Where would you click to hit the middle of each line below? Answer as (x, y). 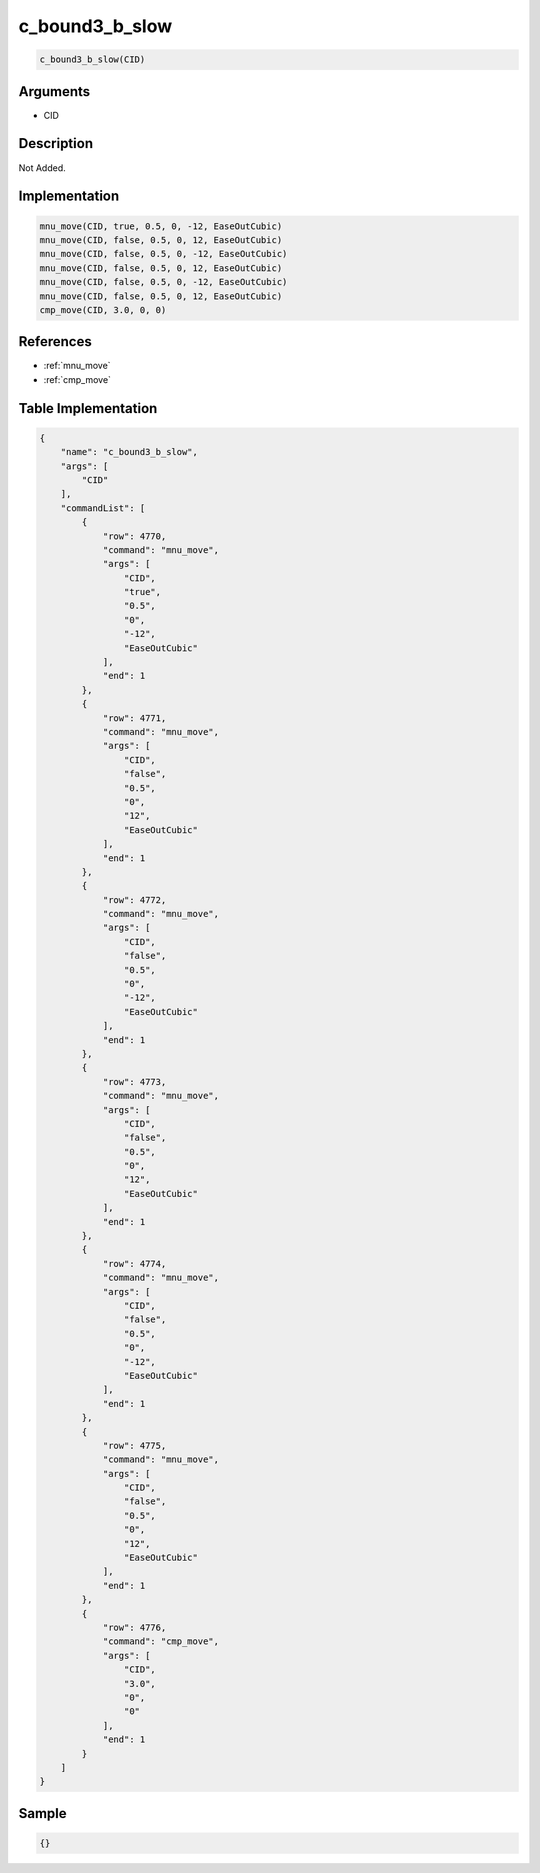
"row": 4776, (134, 1627)
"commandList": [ (103, 508)
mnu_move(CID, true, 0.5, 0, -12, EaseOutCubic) (161, 226)
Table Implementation (88, 408)
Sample (42, 1813)
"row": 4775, (134, 1445)
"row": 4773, (134, 1081)
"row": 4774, (134, 1263)
